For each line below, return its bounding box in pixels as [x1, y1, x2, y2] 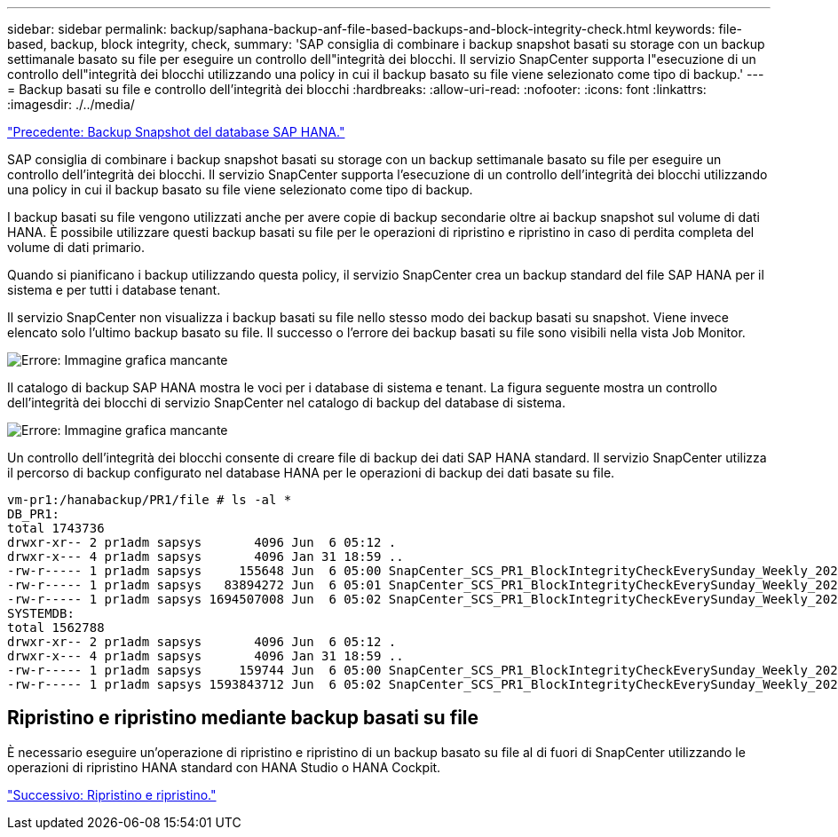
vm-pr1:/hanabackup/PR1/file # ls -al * [7, 493, 292, 507]
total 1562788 [7, 620, 105, 635]
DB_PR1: [7, 507, 60, 521]
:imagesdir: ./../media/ [7, 97, 135, 112]
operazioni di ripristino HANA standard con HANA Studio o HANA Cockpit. [7, 759, 441, 775]
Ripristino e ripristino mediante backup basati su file [7, 707, 479, 730]
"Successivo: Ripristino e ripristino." [7, 786, 217, 802]
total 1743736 [7, 521, 105, 535]
